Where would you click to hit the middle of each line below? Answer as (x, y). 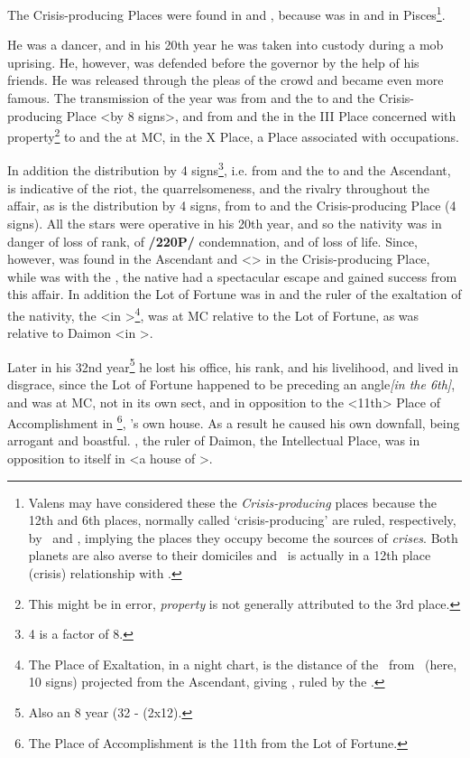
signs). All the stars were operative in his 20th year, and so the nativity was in (225, 223)
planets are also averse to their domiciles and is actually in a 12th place (230, 555)
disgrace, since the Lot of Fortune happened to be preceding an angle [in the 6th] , (231, 384)
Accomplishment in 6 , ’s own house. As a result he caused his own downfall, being (234, 421)
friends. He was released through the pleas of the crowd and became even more (226, 80)
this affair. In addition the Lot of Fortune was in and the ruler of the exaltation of (235, 294)
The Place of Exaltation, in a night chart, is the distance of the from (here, (243, 664)
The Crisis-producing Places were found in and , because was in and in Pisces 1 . (226, 13)
